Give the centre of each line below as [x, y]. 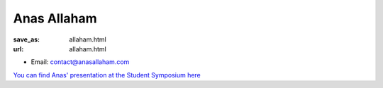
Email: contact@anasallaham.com [80, 62]
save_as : [27, 39]
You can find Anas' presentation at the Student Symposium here [107, 75]
